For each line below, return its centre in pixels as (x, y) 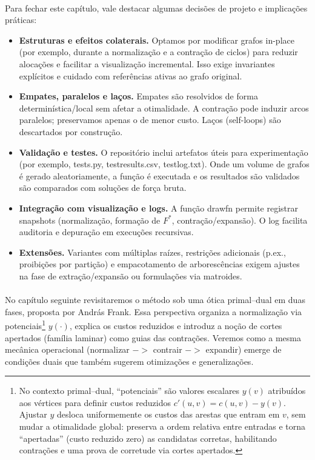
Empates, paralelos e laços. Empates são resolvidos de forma (138, 96)
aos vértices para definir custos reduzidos (95, 402)
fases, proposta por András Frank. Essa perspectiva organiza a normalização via (154, 311)
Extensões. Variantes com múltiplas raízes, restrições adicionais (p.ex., (152, 252)
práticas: (21, 20)
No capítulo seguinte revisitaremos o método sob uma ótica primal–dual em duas (155, 300)
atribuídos (287, 391)
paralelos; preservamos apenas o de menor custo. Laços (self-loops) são (150, 120)
